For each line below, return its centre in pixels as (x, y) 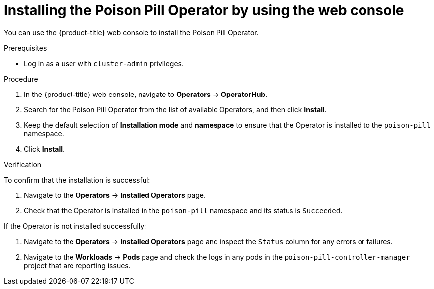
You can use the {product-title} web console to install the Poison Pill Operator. (131, 32)
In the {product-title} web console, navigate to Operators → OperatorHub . (146, 94)
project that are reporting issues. (77, 265)
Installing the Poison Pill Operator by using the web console (204, 10)
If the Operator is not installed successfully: (75, 226)
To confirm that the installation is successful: (77, 180)
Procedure (21, 79)
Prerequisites (26, 48)
